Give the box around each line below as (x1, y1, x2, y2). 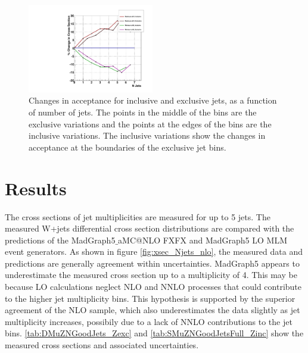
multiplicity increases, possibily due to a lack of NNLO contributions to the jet (5, 315, 293, 327)
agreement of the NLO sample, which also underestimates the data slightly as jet (5, 304, 300, 316)
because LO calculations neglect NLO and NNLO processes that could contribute (5, 280, 302, 293)
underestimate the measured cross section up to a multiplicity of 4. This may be (5, 268, 297, 281)
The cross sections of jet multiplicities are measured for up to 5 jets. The (5, 210, 270, 223)
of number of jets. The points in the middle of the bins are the (29, 106, 257, 118)
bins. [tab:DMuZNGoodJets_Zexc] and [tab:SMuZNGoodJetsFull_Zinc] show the (5, 327, 304, 339)
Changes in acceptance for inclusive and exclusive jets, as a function (29, 94, 277, 107)
